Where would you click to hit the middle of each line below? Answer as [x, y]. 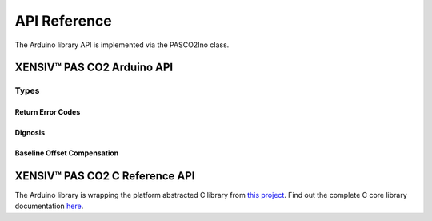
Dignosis [30, 133]
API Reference [63, 21]
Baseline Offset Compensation [67, 153]
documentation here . [49, 206]
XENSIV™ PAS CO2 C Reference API [105, 176]
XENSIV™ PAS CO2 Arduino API [94, 68]
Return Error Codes [48, 112]
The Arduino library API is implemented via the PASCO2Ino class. [122, 45]
